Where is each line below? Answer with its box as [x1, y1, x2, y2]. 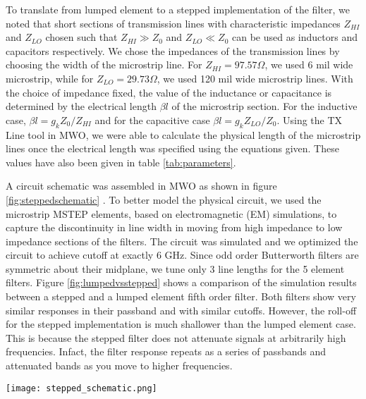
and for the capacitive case [94, 112, 210, 127]
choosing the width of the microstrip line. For [6, 57, 202, 72]
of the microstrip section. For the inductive [171, 99, 358, 113]
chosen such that [45, 30, 118, 44]
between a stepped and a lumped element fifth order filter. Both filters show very [6, 289, 356, 304]
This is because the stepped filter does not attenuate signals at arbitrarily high [6, 330, 346, 345]
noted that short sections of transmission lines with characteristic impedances [6, 16, 341, 30]
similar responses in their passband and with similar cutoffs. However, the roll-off [6, 302, 357, 317]
